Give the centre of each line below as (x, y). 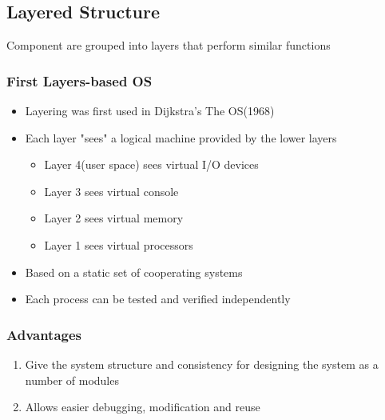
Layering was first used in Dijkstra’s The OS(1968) (150, 111)
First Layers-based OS (79, 80)
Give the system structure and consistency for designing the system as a (202, 364)
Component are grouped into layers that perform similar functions (169, 45)
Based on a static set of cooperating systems (134, 272)
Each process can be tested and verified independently (158, 299)
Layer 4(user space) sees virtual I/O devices (151, 164)
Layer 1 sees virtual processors (119, 244)
